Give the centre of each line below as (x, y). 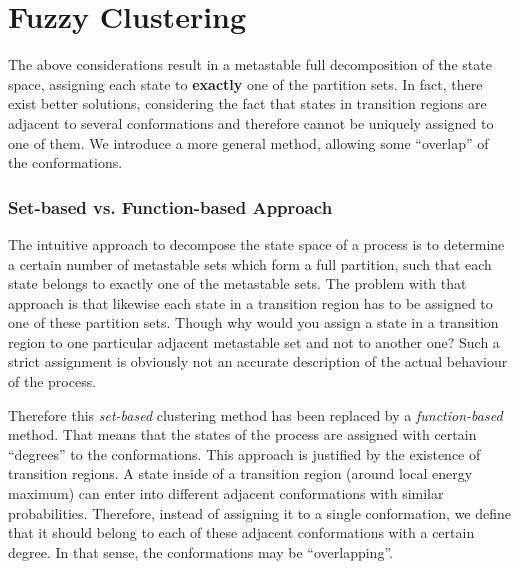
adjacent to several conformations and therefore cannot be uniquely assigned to (251, 122)
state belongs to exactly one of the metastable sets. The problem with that (237, 283)
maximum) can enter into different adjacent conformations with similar (226, 493)
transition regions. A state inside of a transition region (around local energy (240, 473)
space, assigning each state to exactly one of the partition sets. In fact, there (245, 83)
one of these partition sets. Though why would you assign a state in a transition (253, 322)
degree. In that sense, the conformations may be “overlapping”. (200, 551)
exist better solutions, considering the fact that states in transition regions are (247, 103)
